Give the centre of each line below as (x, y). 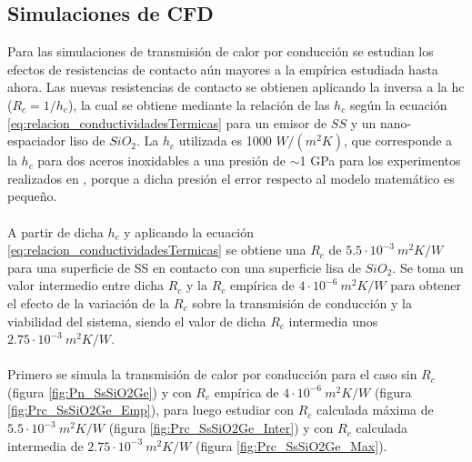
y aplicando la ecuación (189, 231)
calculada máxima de (375, 410)
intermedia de (45, 445)
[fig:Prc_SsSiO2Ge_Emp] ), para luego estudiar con (151, 410)
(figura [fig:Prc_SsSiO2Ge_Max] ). (291, 445)
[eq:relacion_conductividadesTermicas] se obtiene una (157, 250)
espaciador (36, 141)
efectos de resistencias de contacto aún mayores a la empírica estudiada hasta (223, 69)
